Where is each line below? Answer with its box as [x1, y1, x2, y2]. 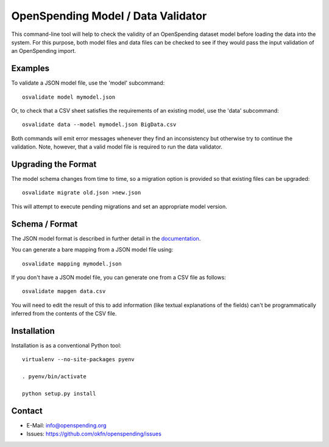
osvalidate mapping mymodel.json [22, 260, 122, 267]
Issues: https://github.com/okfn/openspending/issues [26, 430, 161, 438]
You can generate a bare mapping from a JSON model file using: [11, 246, 174, 253]
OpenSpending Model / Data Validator [11, 9, 207, 23]
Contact [11, 406, 43, 416]
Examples [11, 63, 50, 74]
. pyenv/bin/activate [22, 373, 87, 380]
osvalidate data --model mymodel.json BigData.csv [22, 121, 177, 128]
